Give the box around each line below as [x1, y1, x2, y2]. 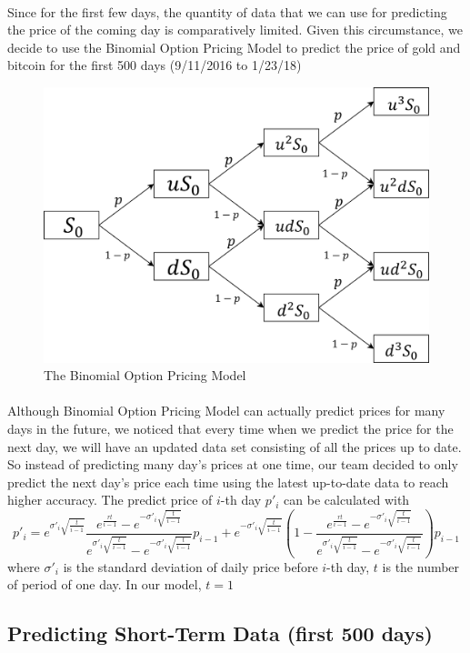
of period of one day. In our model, [7, 575, 202, 594]
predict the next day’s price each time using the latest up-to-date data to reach [7, 472, 449, 491]
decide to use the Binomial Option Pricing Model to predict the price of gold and [7, 37, 461, 56]
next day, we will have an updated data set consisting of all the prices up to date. [7, 437, 462, 456]
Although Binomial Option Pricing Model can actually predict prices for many [7, 401, 445, 420]
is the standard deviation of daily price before [63, 557, 318, 576]
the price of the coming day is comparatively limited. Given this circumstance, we [7, 20, 463, 39]
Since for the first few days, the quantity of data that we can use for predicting [7, 2, 447, 21]
